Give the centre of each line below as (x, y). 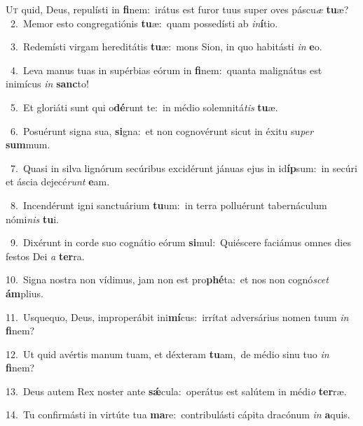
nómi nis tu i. (32, 219)
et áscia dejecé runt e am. (58, 182)
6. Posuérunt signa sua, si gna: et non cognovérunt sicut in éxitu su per (162, 130)
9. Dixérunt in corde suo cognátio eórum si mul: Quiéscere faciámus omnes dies (180, 242)
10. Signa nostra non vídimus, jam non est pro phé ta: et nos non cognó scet (167, 279)
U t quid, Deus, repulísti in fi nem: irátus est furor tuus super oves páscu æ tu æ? (177, 9)
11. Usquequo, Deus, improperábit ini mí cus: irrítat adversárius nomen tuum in (177, 317)
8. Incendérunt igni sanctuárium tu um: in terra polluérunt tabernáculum (169, 205)
